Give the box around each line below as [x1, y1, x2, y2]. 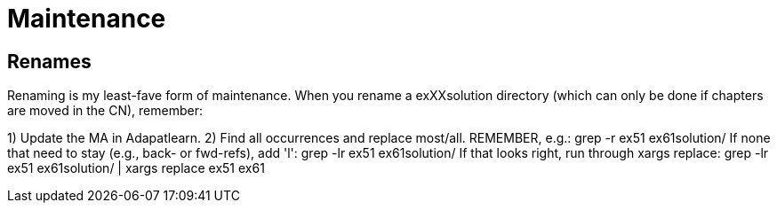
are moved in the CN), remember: [7, 103, 203, 119]
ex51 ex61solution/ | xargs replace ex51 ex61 [7, 160, 265, 176]
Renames [7, 50, 92, 73]
